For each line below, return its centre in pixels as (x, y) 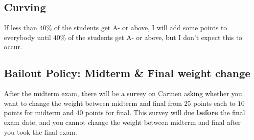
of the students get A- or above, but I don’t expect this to (155, 37)
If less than (21, 28)
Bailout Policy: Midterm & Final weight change (127, 73)
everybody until (28, 37)
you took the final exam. (41, 131)
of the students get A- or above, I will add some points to (140, 28)
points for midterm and (39, 112)
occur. (13, 47)
